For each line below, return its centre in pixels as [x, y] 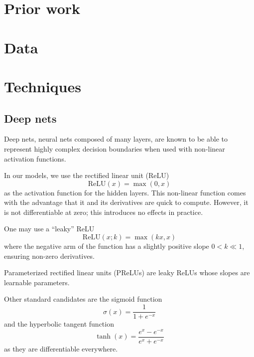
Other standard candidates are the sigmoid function [83, 299]
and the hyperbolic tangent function [59, 324]
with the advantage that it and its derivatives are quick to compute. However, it [126, 202]
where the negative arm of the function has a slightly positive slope [107, 246]
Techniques [43, 86]
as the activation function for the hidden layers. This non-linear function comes [125, 192]
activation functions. [35, 158]
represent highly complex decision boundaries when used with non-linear [115, 148]
